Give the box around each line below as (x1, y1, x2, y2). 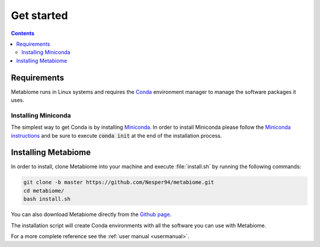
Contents (11, 30, 35, 37)
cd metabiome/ (23, 187, 65, 194)
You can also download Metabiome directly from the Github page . (11, 211, 172, 218)
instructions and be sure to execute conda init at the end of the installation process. (11, 132, 222, 139)
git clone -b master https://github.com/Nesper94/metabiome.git (23, 179, 215, 186)
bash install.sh (23, 196, 71, 202)
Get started (11, 9, 68, 22)
